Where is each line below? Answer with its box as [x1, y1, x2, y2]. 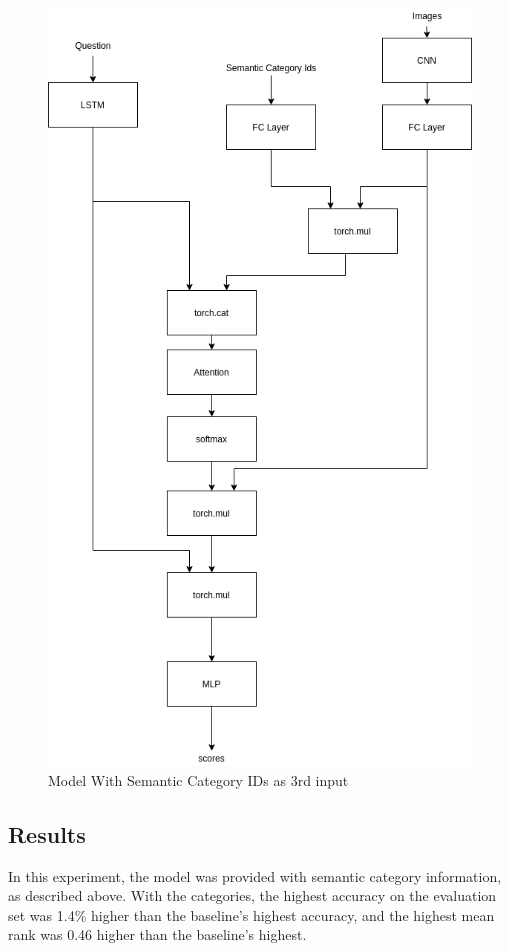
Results [8, 818, 86, 849]
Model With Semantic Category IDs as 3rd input [48, 769, 349, 790]
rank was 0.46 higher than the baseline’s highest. [8, 924, 307, 945]
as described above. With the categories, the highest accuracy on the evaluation [8, 885, 497, 906]
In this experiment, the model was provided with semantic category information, [8, 865, 502, 886]
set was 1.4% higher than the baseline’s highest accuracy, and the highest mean [8, 904, 495, 925]
